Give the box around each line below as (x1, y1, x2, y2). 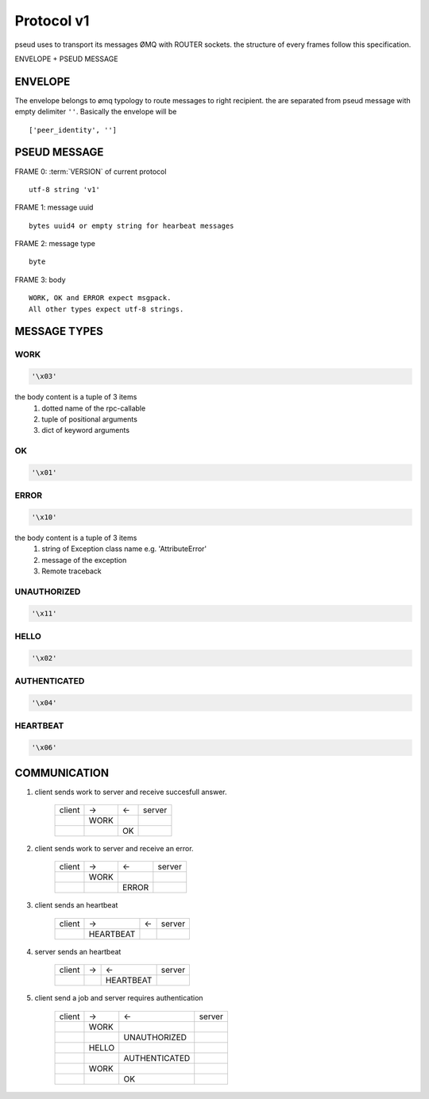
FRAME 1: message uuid (14, 202, 94, 212)
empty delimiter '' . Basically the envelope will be (14, 107, 177, 117)
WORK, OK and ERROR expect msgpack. (29, 294, 172, 303)
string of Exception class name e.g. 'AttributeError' (41, 544, 207, 553)
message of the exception (41, 555, 127, 565)
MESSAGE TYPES (14, 325, 103, 338)
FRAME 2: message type (14, 239, 95, 249)
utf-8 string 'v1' (29, 185, 101, 194)
